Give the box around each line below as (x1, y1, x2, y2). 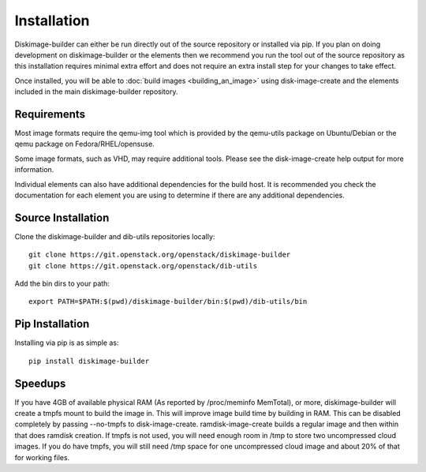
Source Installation (14, 211, 110, 224)
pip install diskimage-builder (28, 356, 150, 365)
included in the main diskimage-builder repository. (14, 87, 178, 96)
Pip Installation (14, 317, 90, 331)
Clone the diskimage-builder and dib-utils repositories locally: (14, 231, 215, 241)
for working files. (14, 452, 70, 462)
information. (14, 165, 54, 174)
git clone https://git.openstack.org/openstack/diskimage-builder (28, 250, 291, 260)
